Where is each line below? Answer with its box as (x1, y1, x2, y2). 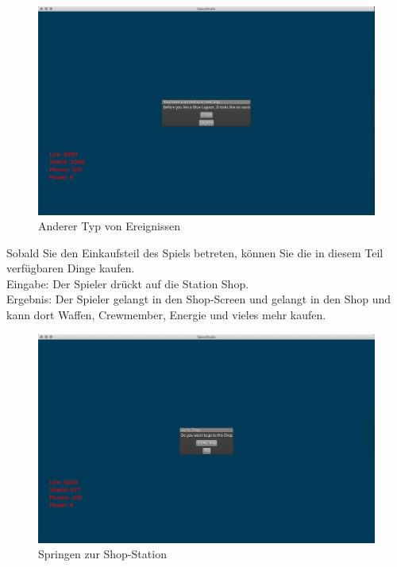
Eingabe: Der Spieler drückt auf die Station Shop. (6, 275, 249, 291)
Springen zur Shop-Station (38, 546, 167, 562)
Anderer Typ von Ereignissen (38, 218, 180, 234)
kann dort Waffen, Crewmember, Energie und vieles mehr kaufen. (6, 307, 326, 323)
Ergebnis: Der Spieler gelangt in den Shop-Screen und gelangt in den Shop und (6, 291, 391, 307)
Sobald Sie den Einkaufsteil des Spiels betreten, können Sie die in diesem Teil (6, 244, 384, 260)
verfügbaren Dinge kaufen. (6, 260, 135, 276)
